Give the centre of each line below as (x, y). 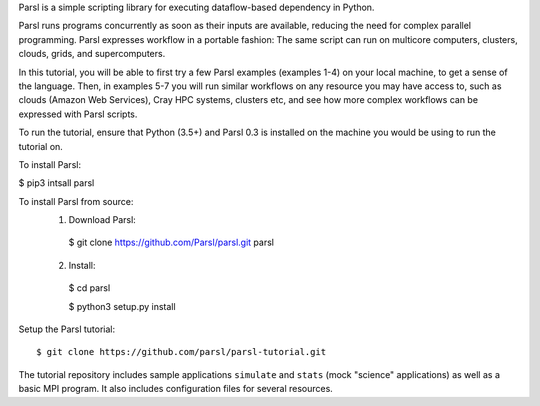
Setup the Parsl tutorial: (67, 329)
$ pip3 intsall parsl (56, 183)
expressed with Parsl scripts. (78, 114)
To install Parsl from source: (76, 201)
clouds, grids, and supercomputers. (92, 54)
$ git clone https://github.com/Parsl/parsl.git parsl (171, 242)
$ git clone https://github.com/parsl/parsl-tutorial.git (181, 352)
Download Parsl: (102, 220)
